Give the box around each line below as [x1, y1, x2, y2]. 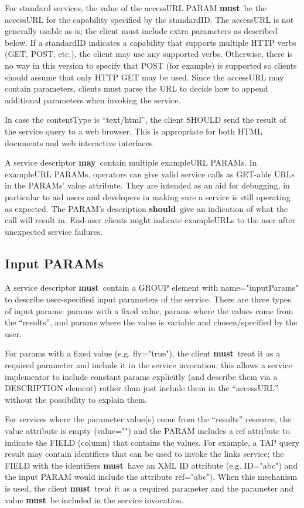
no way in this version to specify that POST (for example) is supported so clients [5, 59, 297, 71]
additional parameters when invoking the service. [5, 93, 181, 106]
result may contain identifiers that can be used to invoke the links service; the [5, 448, 284, 460]
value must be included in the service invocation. [5, 493, 184, 506]
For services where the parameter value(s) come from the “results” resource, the [5, 413, 291, 425]
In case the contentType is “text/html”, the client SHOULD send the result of [5, 113, 286, 126]
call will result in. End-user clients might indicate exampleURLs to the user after [5, 214, 296, 226]
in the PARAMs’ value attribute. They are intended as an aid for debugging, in [5, 179, 290, 191]
